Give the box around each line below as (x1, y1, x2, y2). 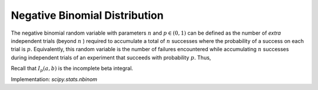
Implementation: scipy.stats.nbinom (11, 75, 97, 82)
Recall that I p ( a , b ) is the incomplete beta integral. (11, 65, 134, 73)
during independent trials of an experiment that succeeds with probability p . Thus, (11, 54, 211, 61)
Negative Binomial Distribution (11, 9, 164, 22)
